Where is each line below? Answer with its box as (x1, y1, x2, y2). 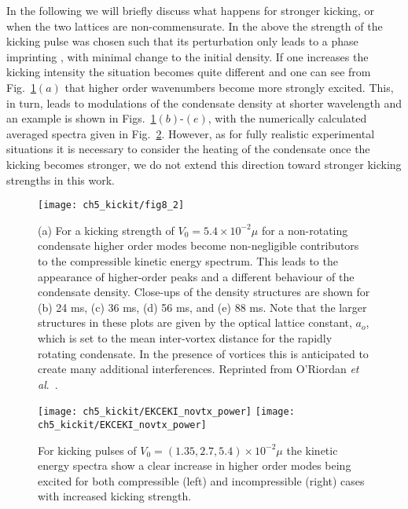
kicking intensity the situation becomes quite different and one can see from (6, 64, 371, 80)
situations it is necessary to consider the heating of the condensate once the (6, 141, 370, 157)
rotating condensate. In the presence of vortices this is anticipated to (38, 345, 369, 361)
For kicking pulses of (38, 441, 137, 458)
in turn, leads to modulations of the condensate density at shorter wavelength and (6, 94, 402, 111)
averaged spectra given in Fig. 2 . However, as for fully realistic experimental (6, 125, 375, 141)
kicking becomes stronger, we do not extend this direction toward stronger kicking (6, 156, 402, 172)
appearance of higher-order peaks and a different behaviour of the (38, 268, 355, 284)
